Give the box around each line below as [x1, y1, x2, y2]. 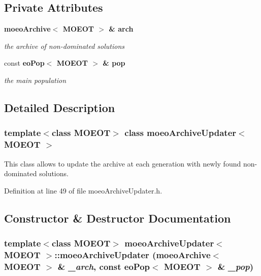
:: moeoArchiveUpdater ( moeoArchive [54, 248, 211, 261]
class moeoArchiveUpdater [124, 126, 237, 139]
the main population [4, 74, 67, 85]
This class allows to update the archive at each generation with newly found [4, 158, 241, 169]
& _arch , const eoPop [57, 260, 150, 272]
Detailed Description [4, 99, 115, 115]
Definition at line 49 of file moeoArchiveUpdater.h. [4, 185, 162, 196]
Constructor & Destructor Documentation [4, 210, 231, 226]
